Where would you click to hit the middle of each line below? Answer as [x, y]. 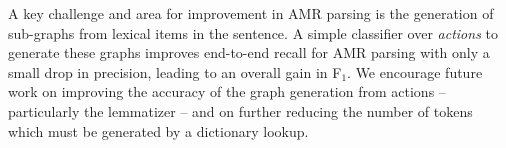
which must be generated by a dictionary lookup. [158, 130]
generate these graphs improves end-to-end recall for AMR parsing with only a [249, 52]
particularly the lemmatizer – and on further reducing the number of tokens [240, 110]
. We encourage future [415, 71]
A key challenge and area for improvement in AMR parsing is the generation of [251, 13]
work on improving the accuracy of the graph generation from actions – [227, 91]
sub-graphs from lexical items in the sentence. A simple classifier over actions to [253, 32]
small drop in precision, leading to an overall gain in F [175, 71]
